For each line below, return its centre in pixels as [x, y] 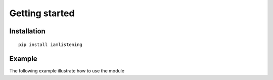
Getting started [42, 13]
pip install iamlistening [51, 45]
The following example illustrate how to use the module [67, 71]
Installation [27, 31]
